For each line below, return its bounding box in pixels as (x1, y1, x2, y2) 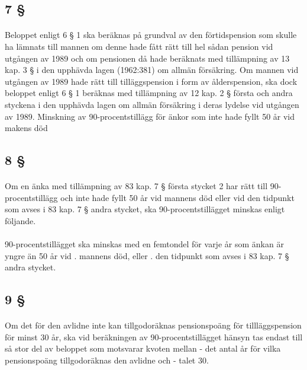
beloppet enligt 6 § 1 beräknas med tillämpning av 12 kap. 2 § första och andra (5, 87, 293, 99)
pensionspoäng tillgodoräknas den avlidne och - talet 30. (5, 354, 209, 366)
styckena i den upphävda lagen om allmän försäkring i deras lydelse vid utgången (5, 98, 299, 110)
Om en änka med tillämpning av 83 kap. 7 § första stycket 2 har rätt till (5, 180, 268, 192)
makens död (5, 122, 48, 134)
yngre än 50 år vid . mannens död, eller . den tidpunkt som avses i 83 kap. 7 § (5, 249, 289, 261)
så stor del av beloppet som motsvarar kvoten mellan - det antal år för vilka (5, 342, 281, 355)
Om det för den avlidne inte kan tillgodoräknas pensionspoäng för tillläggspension (5, 319, 302, 331)
